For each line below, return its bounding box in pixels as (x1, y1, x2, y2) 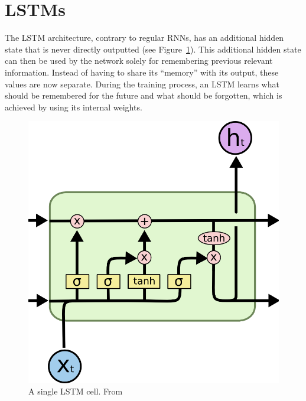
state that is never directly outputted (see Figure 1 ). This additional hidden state (5, 43, 301, 55)
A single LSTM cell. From (28, 385, 123, 397)
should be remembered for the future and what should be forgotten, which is (5, 89, 282, 102)
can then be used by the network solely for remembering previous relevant (5, 54, 273, 67)
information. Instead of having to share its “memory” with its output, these (5, 66, 279, 78)
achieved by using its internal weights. (5, 100, 142, 113)
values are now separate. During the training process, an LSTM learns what (5, 77, 279, 90)
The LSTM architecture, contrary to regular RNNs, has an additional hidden (5, 31, 284, 44)
